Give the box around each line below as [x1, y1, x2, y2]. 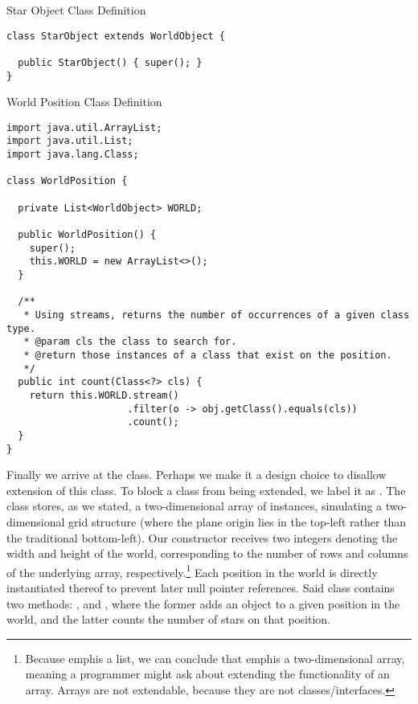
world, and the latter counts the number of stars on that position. [6, 611, 330, 628]
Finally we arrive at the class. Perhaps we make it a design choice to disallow [6, 466, 387, 483]
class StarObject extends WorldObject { [6, 30, 226, 42]
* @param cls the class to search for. [23, 336, 237, 348]
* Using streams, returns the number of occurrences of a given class [23, 309, 410, 321]
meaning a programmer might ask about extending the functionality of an [25, 665, 390, 682]
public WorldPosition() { [18, 229, 157, 241]
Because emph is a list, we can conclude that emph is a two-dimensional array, [25, 649, 405, 666]
